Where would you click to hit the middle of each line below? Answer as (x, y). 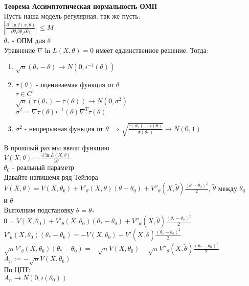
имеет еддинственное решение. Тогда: (152, 50)
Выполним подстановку (39, 209)
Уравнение (20, 50)
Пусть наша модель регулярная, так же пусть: (72, 15)
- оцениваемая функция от (75, 84)
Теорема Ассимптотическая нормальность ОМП (80, 6)
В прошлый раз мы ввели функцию (57, 148)
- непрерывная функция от (64, 128)
